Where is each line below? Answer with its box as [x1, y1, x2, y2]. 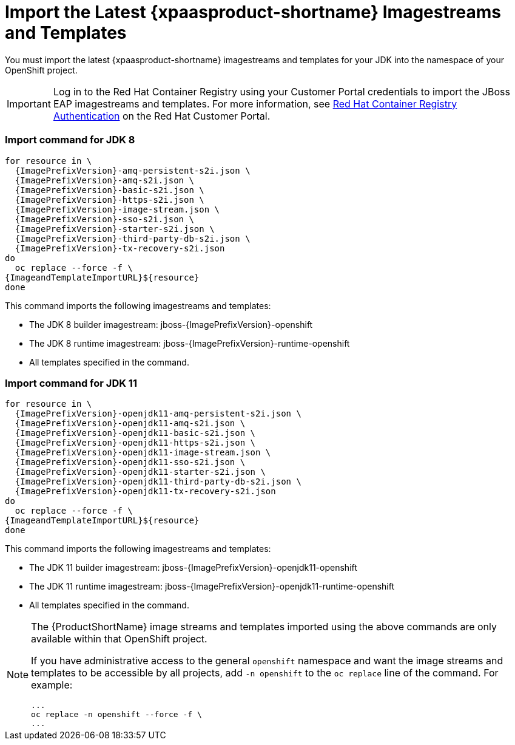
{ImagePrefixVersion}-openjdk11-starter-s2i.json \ [15, 467, 266, 477]
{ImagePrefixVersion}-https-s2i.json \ [15, 194, 204, 205]
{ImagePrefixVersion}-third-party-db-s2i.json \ [15, 233, 251, 243]
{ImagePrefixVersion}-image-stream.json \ [15, 204, 220, 214]
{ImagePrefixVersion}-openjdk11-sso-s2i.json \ [15, 457, 246, 468]
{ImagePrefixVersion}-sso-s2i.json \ [15, 214, 194, 224]
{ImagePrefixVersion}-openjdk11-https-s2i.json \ [15, 438, 256, 448]
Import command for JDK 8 [5, 134, 135, 146]
